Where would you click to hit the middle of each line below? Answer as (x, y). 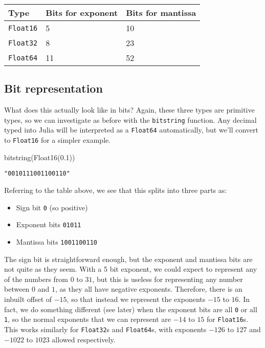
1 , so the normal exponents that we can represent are (88, 319)
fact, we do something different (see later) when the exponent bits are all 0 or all (131, 309)
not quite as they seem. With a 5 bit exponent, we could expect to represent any (131, 269)
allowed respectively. (84, 339)
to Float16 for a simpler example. (58, 140)
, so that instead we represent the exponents (136, 299)
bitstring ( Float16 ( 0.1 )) (40, 157)
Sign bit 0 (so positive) (52, 207)
